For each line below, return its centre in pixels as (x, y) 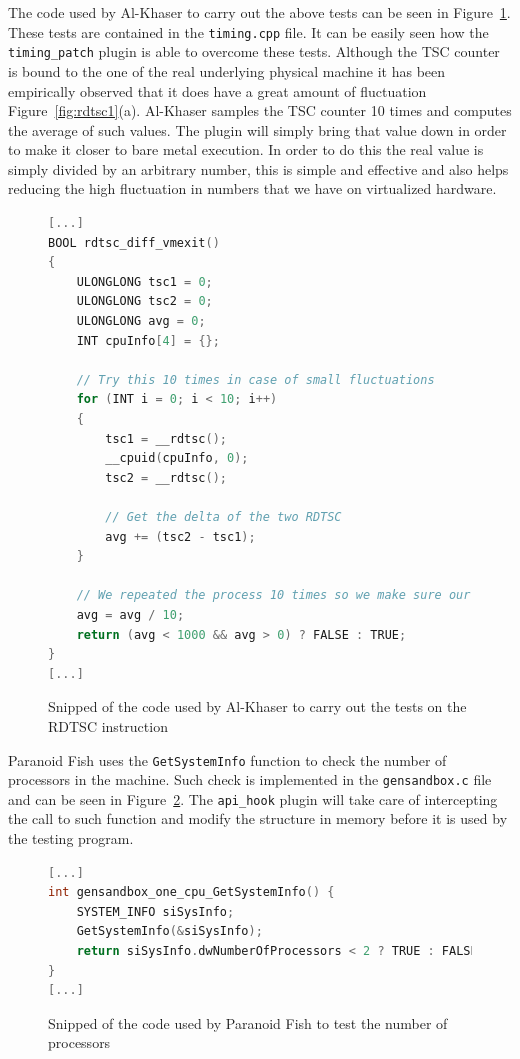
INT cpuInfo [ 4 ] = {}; (148, 340)
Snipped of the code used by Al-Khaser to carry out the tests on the (257, 706)
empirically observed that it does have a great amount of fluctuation (217, 90)
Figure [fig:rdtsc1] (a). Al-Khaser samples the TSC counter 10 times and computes (260, 110)
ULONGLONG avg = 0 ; (141, 321)
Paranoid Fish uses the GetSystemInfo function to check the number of (227, 759)
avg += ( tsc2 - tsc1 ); (180, 536)
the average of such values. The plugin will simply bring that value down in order (257, 129)
